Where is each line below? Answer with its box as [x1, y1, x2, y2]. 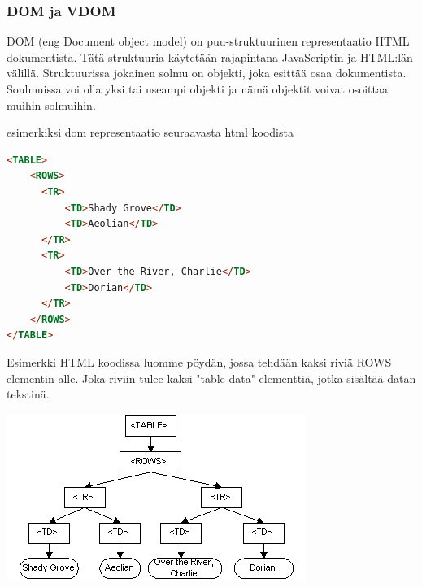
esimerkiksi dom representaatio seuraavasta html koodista [7, 124, 294, 141]
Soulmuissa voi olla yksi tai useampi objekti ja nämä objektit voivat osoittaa [7, 80, 389, 97]
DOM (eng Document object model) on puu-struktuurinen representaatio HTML [7, 33, 410, 50]
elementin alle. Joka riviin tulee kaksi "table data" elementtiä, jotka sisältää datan [7, 369, 416, 386]
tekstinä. [7, 385, 50, 402]
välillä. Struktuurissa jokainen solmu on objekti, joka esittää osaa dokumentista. [7, 64, 407, 81]
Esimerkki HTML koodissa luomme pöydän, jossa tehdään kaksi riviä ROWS [7, 353, 392, 370]
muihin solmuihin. [7, 96, 96, 113]
